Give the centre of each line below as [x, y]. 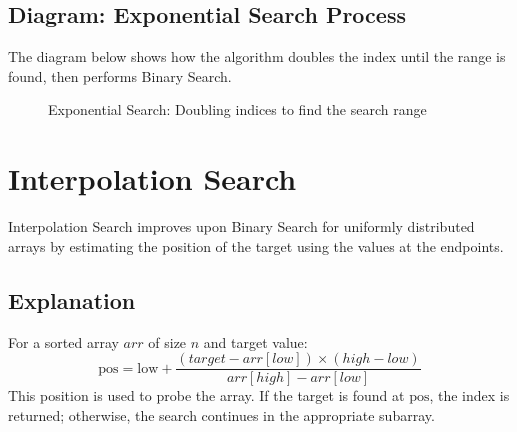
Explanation [72, 299]
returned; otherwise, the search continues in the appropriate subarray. [221, 414]
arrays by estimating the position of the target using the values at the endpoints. [256, 245]
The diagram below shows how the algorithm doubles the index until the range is [257, 56]
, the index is [469, 395]
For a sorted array [63, 341]
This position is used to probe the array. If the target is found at [206, 395]
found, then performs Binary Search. [120, 75]
